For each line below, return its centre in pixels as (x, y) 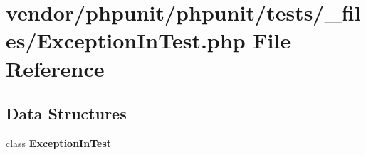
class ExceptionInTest (58, 143)
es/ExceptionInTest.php (126, 40)
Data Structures (66, 113)
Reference (55, 68)
